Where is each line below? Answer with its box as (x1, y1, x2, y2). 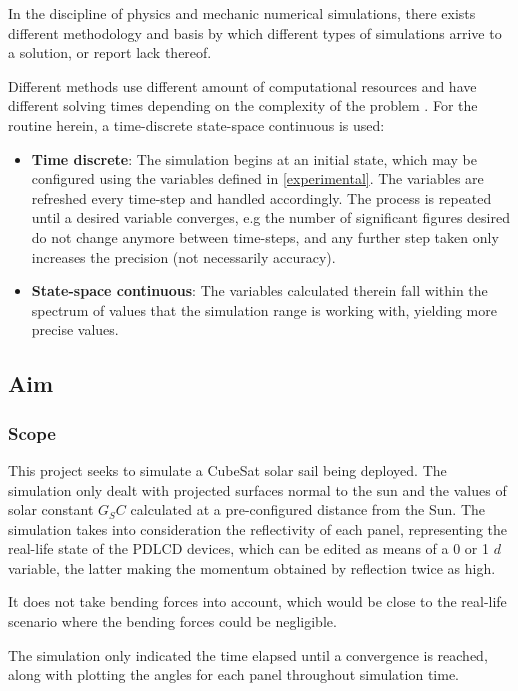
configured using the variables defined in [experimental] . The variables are (31, 168, 484, 189)
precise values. (31, 319, 119, 340)
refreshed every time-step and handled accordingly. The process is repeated (31, 187, 492, 208)
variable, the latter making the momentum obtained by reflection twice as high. (8, 557, 496, 578)
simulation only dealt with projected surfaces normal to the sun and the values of (8, 479, 507, 500)
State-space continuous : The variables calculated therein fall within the (31, 280, 488, 301)
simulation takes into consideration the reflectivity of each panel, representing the (8, 518, 508, 539)
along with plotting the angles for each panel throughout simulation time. (8, 664, 459, 685)
